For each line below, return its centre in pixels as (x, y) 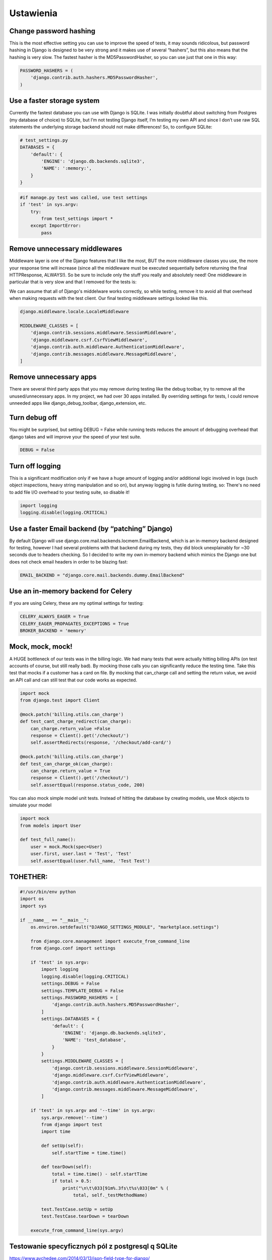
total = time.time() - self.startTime (100, 1174)
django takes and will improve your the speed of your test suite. (75, 436)
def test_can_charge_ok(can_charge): (66, 764)
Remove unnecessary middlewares (66, 249)
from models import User (51, 826)
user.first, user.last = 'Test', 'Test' (81, 854)
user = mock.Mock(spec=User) (66, 846)
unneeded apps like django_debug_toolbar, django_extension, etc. (78, 403)
